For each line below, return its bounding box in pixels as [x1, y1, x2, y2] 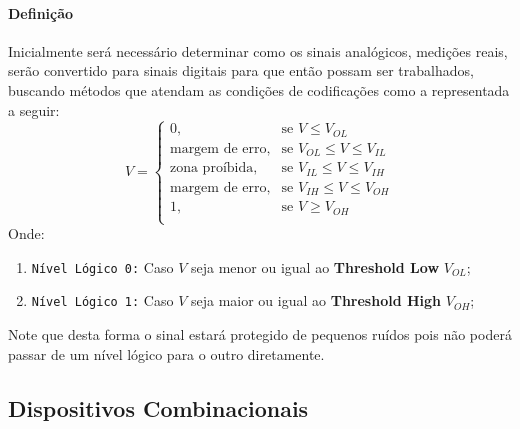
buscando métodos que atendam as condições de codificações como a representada [8, 79, 510, 100]
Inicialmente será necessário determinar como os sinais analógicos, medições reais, [8, 40, 508, 61]
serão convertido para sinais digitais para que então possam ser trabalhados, [8, 60, 474, 81]
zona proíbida [169, 161, 254, 176]
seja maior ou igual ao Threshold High [190, 290, 442, 311]
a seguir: [8, 99, 60, 120]
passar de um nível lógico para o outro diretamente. [8, 343, 325, 364]
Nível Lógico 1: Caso [31, 290, 174, 311]
